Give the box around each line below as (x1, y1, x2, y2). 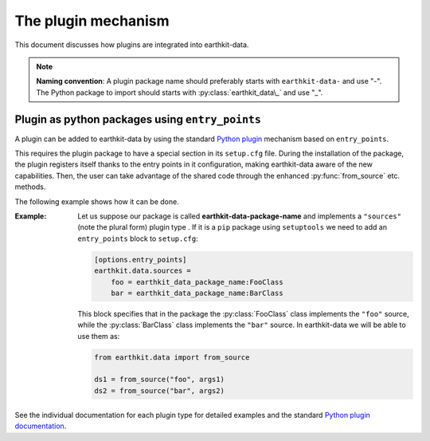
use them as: (77, 331, 120, 341)
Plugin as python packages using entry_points (14, 112, 262, 126)
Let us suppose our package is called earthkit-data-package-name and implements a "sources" (77, 211, 402, 221)
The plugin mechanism (14, 12, 170, 30)
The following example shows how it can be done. (14, 196, 179, 207)
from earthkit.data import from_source (94, 352, 250, 362)
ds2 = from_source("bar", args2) (94, 386, 225, 395)
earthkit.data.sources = (94, 266, 191, 275)
